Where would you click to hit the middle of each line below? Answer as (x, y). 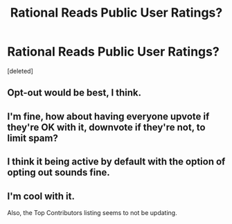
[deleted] (20, 71)
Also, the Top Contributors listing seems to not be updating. (92, 212)
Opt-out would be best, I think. (74, 93)
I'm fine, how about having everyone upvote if (108, 116)
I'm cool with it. (41, 196)
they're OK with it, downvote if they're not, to (106, 127)
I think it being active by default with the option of (116, 162)
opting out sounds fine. (59, 172)
